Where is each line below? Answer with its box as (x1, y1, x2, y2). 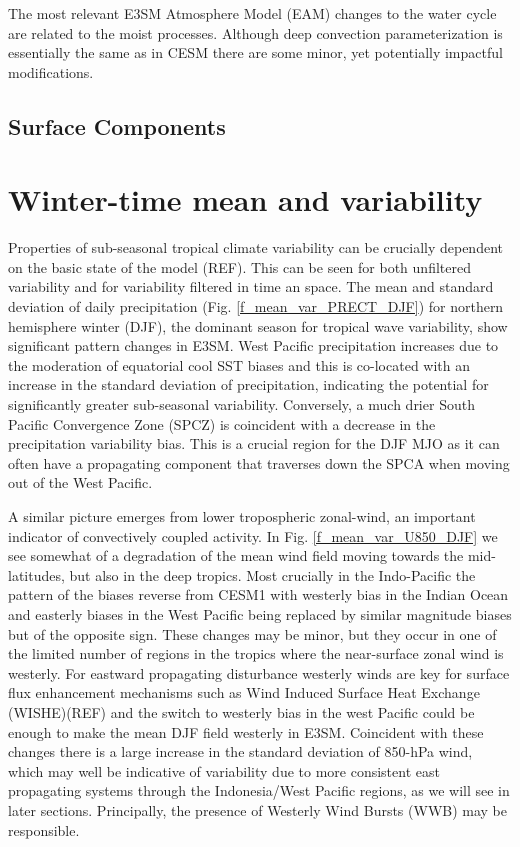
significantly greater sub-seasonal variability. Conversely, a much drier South (8, 394, 475, 415)
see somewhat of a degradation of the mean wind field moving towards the (8, 545, 464, 566)
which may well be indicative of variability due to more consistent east (8, 760, 440, 781)
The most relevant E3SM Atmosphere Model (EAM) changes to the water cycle (8, 3, 497, 23)
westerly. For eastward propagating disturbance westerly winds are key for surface (8, 662, 510, 683)
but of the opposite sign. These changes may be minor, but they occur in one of (8, 623, 497, 644)
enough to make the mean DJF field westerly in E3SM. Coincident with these (8, 721, 484, 742)
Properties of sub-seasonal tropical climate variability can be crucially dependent (8, 237, 503, 258)
